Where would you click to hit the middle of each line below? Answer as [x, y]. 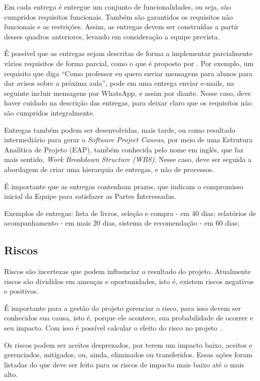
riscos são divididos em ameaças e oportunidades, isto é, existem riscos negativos [129, 281]
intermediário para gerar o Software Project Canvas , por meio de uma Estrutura [128, 140]
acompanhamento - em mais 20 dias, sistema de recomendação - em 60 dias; [122, 223]
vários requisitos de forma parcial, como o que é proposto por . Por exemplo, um [129, 63]
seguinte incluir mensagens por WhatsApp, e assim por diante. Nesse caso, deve [128, 93]
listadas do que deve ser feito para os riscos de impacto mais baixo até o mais [124, 364]
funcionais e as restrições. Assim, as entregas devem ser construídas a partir [121, 26]
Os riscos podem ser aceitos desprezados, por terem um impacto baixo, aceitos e [128, 344]
